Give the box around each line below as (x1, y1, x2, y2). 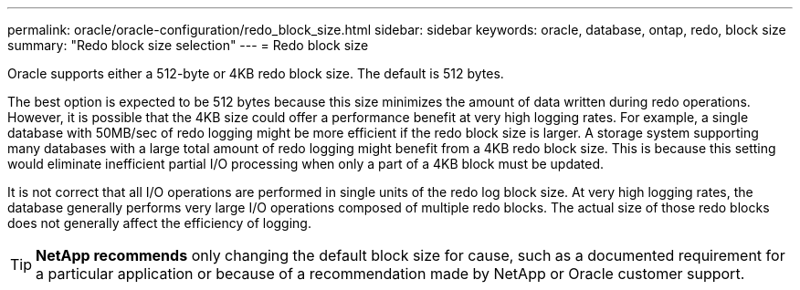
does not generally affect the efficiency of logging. (7, 215, 311, 231)
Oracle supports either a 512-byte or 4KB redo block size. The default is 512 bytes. (7, 66, 504, 81)
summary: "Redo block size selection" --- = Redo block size (7, 37, 369, 53)
